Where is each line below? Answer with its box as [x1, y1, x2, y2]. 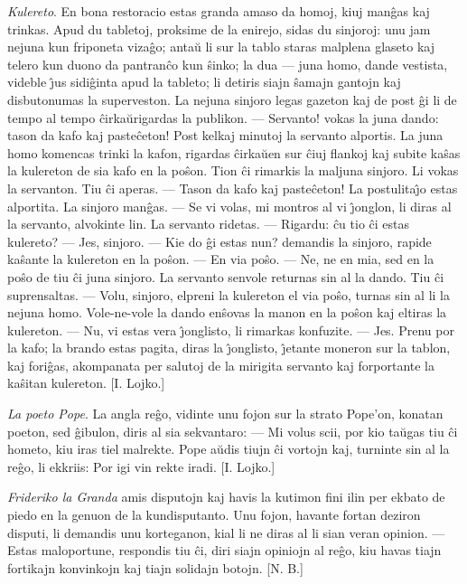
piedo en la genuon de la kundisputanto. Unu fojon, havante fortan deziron [7, 505, 421, 524]
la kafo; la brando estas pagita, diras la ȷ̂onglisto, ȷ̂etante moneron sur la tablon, [7, 338, 451, 357]
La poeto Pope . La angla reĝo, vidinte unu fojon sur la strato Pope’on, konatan [7, 404, 444, 423]
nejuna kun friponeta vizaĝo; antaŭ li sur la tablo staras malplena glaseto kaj [7, 37, 434, 56]
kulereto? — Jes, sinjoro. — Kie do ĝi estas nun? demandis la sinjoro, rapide [7, 231, 432, 250]
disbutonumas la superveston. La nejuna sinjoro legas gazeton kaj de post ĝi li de [7, 89, 457, 108]
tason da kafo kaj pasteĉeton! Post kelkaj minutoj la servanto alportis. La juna [7, 126, 444, 145]
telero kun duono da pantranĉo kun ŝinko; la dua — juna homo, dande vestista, [7, 54, 448, 73]
